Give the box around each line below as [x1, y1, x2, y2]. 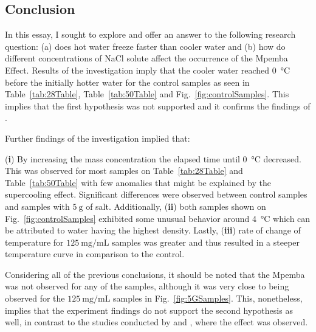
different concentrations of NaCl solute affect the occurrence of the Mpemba [5, 52, 288, 64]
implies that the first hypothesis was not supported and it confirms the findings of [5, 99, 311, 112]
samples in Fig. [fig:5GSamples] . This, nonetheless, [113, 292, 303, 305]
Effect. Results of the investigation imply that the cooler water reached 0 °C [5, 63, 290, 76]
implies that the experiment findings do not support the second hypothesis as [5, 303, 293, 316]
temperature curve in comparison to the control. [5, 247, 185, 260]
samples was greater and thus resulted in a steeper [112, 235, 300, 248]
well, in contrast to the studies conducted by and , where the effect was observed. [5, 316, 308, 328]
